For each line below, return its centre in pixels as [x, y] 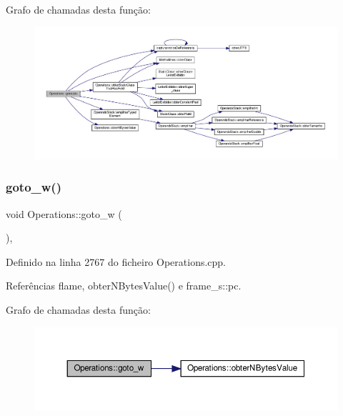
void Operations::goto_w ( [64, 213]
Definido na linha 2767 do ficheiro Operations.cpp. [116, 261]
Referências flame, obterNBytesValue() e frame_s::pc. [124, 286]
